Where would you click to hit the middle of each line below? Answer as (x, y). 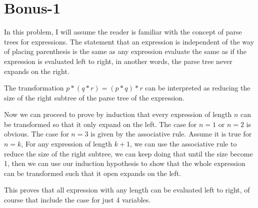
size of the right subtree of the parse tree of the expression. (94, 97)
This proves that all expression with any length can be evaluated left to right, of (127, 190)
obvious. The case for (36, 134)
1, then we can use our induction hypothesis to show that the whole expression (125, 163)
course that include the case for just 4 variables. (77, 200)
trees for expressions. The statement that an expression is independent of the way (129, 41)
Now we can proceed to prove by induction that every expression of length (118, 114)
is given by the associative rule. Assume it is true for (171, 134)
